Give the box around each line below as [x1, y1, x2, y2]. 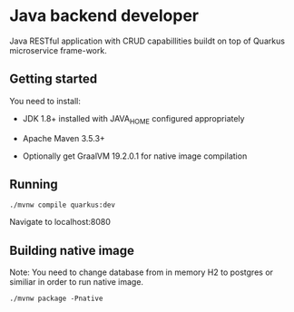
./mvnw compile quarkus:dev [9, 200, 116, 210]
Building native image [9, 242, 134, 258]
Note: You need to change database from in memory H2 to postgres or [9, 267, 274, 278]
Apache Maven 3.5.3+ [22, 132, 106, 143]
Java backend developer [9, 5, 200, 26]
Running [9, 176, 59, 191]
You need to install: [9, 95, 82, 106]
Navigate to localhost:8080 [9, 217, 112, 228]
